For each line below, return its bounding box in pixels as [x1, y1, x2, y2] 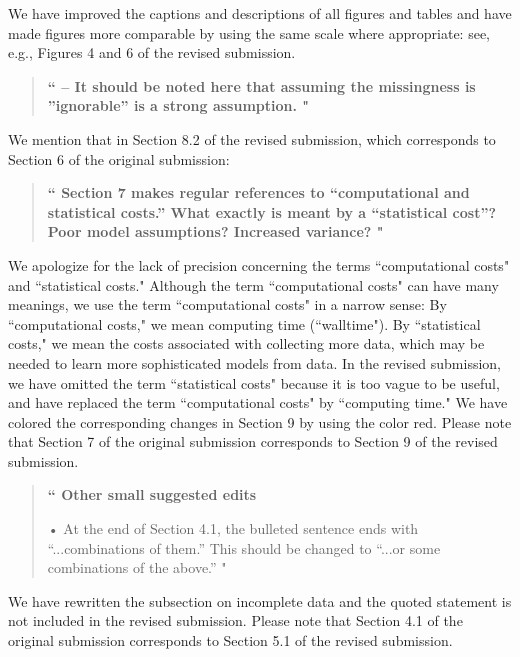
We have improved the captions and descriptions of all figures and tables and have [8, 3, 512, 23]
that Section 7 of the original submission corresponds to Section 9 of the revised [8, 431, 498, 452]
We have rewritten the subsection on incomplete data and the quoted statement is [8, 590, 512, 611]
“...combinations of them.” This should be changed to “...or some [47, 537, 441, 558]
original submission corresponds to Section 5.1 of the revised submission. [8, 630, 453, 651]
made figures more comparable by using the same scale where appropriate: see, [8, 22, 491, 43]
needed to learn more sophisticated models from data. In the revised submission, [8, 352, 502, 373]
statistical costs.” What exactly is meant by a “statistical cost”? [47, 201, 497, 222]
